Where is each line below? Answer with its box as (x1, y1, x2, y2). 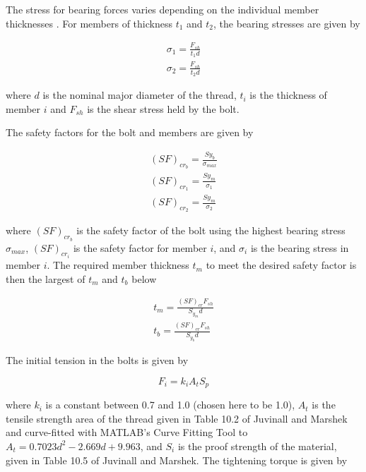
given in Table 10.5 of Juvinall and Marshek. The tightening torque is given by (6, 452, 348, 467)
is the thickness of (249, 87, 327, 102)
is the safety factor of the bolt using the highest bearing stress (76, 223, 346, 238)
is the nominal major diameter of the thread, (42, 87, 237, 102)
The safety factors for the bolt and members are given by (6, 125, 254, 140)
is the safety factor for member (73, 240, 207, 255)
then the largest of (6, 271, 85, 286)
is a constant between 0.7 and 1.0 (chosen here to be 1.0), (45, 397, 295, 412)
